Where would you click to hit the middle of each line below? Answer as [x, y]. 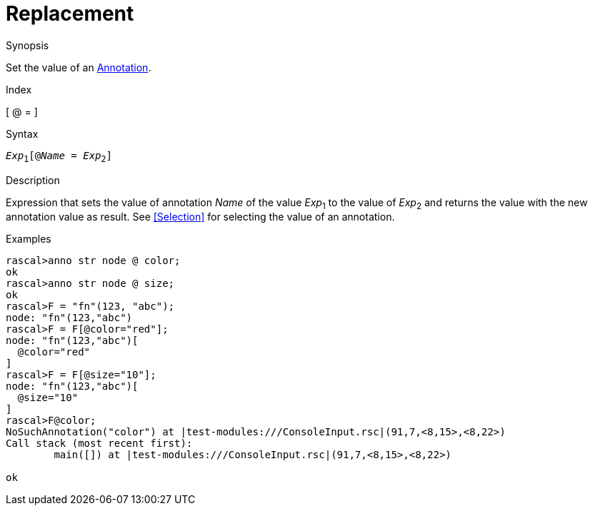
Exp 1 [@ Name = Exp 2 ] [59, 157]
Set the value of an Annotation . [79, 67]
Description [33, 180]
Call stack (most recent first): [99, 444]
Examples [29, 239]
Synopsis [28, 45]
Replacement [70, 14]
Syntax [22, 133]
